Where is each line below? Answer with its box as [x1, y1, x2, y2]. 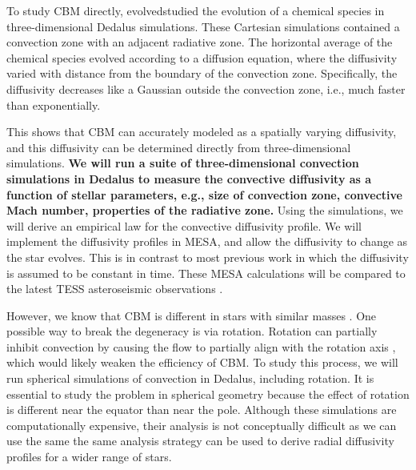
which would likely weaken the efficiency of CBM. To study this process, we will [6, 354, 398, 371]
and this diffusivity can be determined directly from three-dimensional [6, 139, 351, 155]
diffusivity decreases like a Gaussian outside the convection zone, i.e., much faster [6, 80, 406, 97]
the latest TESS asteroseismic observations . [6, 280, 223, 297]
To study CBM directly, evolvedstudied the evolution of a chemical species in [6, 2, 385, 18]
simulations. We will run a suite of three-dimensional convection [6, 155, 359, 171]
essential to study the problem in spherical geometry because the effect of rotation [6, 385, 410, 402]
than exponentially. [6, 96, 101, 113]
